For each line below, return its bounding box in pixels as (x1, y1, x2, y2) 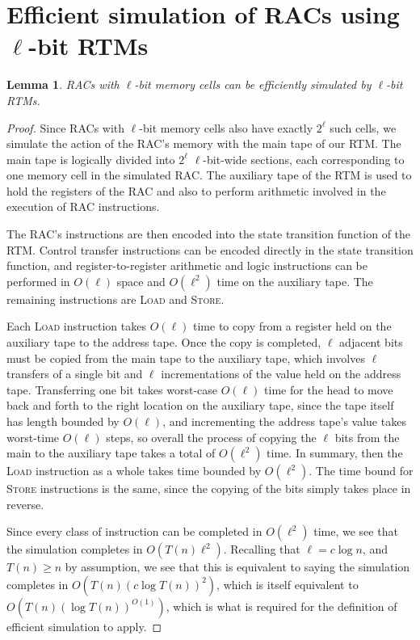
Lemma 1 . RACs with (6, 76, 120, 93)
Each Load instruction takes (6, 318, 146, 335)
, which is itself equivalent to (216, 575, 359, 592)
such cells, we (330, 119, 397, 136)
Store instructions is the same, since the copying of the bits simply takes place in (6, 480, 411, 497)
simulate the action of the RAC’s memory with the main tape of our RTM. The (6, 135, 401, 152)
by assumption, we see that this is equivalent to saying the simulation (65, 558, 410, 575)
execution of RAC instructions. (6, 198, 160, 215)
